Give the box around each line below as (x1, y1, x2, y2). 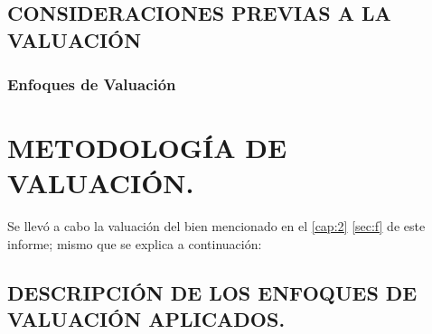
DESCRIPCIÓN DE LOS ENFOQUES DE (7, 278, 418, 306)
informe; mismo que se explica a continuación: (7, 234, 262, 253)
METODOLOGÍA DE (7, 129, 287, 166)
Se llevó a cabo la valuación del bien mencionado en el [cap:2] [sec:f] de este (7, 217, 426, 236)
